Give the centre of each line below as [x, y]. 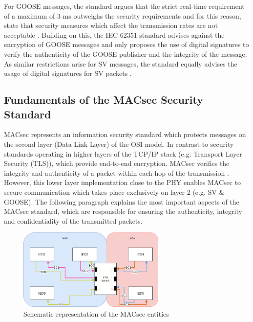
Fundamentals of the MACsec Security [104, 100]
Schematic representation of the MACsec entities [96, 313]
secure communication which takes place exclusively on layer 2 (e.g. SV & [114, 192]
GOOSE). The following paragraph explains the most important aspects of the [122, 201]
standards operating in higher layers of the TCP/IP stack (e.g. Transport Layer [123, 153]
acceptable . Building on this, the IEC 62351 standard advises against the [114, 34]
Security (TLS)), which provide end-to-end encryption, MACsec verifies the [117, 163]
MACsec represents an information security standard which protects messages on [125, 134]
